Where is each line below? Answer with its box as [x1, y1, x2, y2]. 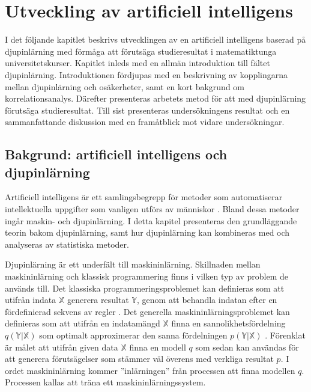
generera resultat [67, 293, 129, 306]
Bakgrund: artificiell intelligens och [5, 145, 228, 164]
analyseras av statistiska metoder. [5, 237, 129, 250]
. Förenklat [265, 329, 306, 341]
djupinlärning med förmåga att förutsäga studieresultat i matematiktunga [5, 44, 277, 57]
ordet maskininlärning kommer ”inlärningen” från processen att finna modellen [5, 364, 295, 376]
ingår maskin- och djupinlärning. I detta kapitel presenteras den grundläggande [5, 214, 297, 227]
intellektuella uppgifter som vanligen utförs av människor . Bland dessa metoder [5, 203, 300, 215]
